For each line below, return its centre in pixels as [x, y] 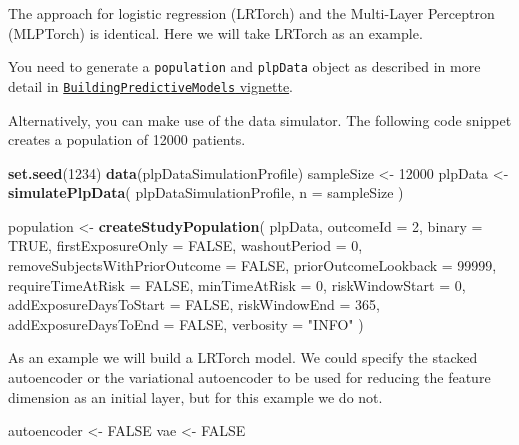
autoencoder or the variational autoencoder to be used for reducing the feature [249, 377]
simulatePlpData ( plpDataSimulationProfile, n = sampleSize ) [206, 192]
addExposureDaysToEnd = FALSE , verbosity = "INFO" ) [186, 323]
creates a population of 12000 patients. [127, 139]
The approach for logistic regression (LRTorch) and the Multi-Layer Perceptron [251, 13]
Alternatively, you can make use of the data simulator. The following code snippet [260, 119]
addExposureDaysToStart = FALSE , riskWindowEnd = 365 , [194, 304]
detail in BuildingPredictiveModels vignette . [151, 85]
